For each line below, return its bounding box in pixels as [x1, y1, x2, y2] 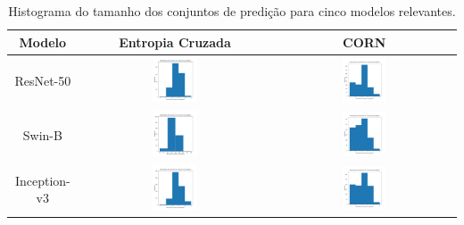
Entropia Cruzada [119, 32, 231, 51]
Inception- [14, 171, 70, 189]
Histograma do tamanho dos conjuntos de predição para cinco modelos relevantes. [8, 2, 456, 20]
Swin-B [22, 125, 62, 144]
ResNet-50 [14, 71, 71, 90]
